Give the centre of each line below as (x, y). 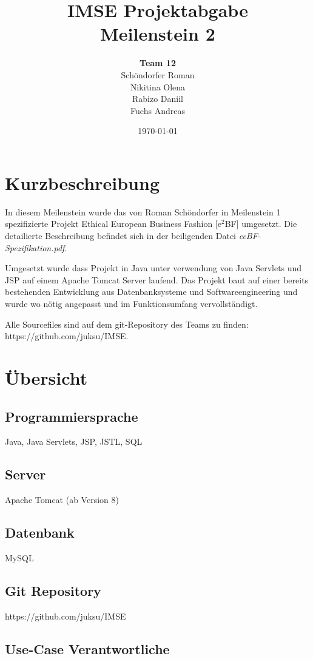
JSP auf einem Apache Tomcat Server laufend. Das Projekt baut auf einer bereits (157, 279)
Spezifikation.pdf (35, 247)
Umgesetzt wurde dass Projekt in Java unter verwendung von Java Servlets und (153, 268)
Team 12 (158, 63)
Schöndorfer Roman (158, 74)
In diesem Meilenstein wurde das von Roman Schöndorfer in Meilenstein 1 (143, 211)
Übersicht (46, 377)
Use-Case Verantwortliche (87, 648)
